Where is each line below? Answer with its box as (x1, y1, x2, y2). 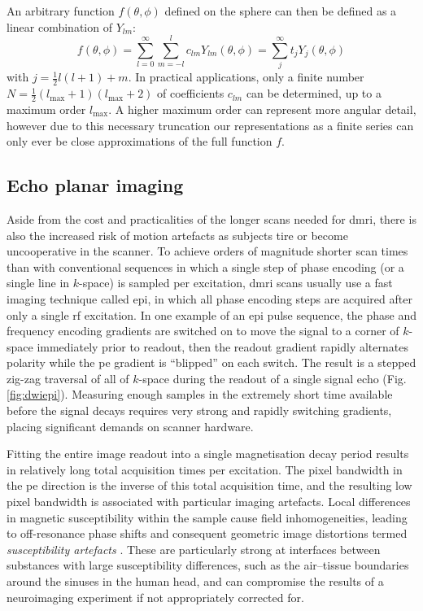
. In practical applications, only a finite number (128, 68, 364, 85)
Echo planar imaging (7, 172, 184, 198)
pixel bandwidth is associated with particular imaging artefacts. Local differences (7, 493, 411, 510)
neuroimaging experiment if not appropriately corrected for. (7, 588, 304, 605)
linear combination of (7, 18, 112, 35)
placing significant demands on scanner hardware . (7, 417, 254, 434)
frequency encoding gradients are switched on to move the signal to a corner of (7, 322, 399, 339)
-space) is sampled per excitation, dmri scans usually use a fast (79, 274, 393, 291)
